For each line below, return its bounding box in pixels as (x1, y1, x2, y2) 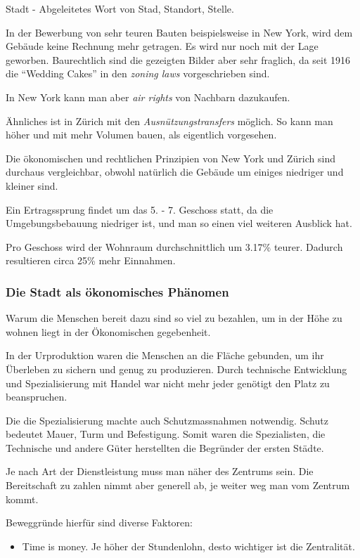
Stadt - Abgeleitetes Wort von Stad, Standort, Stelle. (6, 1, 234, 15)
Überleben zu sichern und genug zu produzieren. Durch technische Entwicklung (6, 361, 347, 376)
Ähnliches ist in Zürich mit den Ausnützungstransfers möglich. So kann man (6, 113, 333, 128)
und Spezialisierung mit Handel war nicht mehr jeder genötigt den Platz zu (6, 375, 330, 390)
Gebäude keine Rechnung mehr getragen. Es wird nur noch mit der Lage (6, 39, 319, 53)
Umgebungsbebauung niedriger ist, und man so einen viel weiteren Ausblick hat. (6, 216, 352, 231)
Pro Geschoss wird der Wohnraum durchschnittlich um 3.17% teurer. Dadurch (6, 239, 343, 254)
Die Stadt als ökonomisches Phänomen (6, 283, 229, 300)
